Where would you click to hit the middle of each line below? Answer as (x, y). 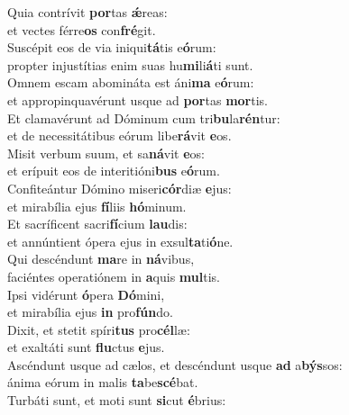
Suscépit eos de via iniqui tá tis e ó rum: (112, 47)
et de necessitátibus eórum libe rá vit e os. (119, 135)
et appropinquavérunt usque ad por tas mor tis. (138, 99)
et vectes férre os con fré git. (82, 29)
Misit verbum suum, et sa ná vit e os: (106, 153)
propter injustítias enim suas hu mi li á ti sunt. (130, 64)
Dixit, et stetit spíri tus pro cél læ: (99, 329)
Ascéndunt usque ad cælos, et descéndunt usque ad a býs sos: (175, 364)
